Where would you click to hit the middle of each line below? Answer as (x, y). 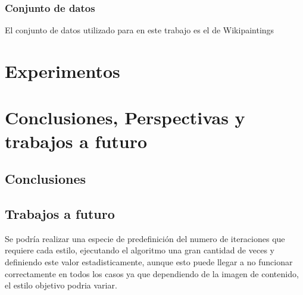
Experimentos (63, 71)
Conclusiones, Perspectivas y (125, 117)
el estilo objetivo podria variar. (61, 285)
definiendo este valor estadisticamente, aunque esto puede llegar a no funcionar (149, 261)
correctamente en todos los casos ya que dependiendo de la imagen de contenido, (152, 273)
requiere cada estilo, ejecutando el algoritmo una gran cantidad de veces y (140, 250)
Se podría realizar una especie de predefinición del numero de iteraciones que (145, 238)
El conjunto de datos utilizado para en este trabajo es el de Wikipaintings (140, 30)
